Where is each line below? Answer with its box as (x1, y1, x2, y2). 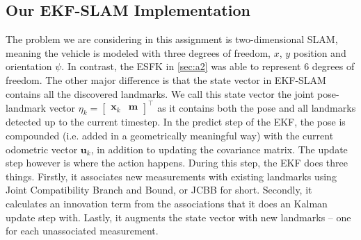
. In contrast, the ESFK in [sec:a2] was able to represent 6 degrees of (61, 59, 355, 74)
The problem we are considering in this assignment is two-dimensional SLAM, (6, 32, 338, 46)
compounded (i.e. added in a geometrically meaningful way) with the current (6, 128, 334, 143)
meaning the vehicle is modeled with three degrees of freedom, (6, 45, 271, 60)
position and (293, 45, 346, 60)
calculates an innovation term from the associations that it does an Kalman (6, 196, 328, 211)
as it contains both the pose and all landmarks (157, 100, 356, 114)
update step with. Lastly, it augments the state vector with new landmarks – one (6, 209, 351, 224)
